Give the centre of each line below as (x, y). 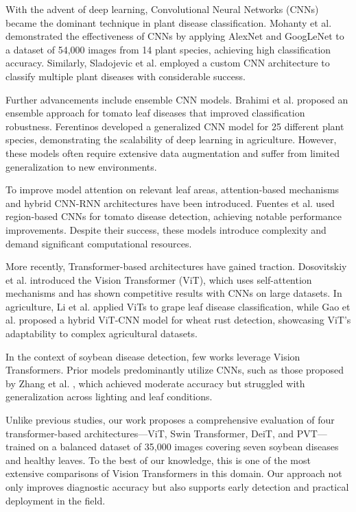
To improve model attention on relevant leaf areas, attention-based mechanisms (173, 190)
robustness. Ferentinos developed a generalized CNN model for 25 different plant (175, 126)
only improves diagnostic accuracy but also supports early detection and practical (177, 487)
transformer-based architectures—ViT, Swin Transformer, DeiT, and (150, 433)
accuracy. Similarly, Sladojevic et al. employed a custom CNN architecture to (168, 63)
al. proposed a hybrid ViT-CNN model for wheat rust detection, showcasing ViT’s (178, 320)
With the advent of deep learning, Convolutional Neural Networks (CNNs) (162, 9)
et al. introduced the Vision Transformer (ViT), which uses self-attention (159, 279)
